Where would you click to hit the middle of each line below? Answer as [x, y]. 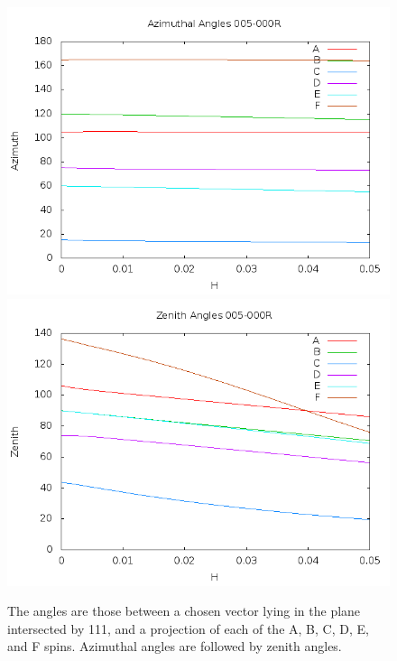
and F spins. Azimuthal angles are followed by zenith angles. [175, 646]
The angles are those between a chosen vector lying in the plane [184, 611]
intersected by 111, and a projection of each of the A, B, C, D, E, [188, 628]
